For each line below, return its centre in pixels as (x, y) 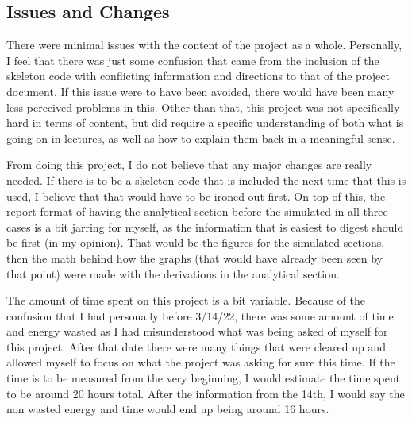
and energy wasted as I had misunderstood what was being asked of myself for (197, 331)
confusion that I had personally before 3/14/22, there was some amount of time (200, 315)
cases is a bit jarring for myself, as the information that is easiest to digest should (205, 226)
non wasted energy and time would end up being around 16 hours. (168, 409)
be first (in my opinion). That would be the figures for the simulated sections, (196, 242)
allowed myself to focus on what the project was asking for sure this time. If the (201, 362)
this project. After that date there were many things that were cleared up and (196, 346)
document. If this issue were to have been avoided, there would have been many (200, 91)
